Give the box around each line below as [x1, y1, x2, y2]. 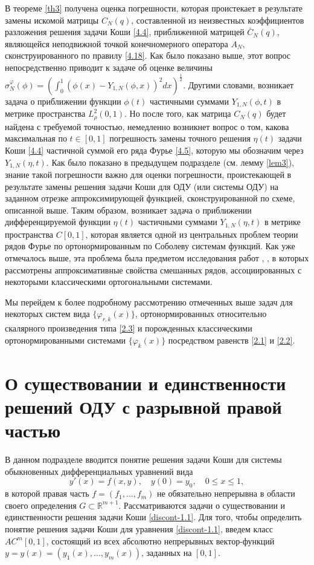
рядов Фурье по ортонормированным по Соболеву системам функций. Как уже [5, 240, 295, 252]
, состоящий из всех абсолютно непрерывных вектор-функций [46, 534, 275, 547]
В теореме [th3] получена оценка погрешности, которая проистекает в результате [5, 2, 303, 14]
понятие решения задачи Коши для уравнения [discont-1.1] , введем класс [5, 522, 273, 535]
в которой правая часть [5, 487, 89, 500]
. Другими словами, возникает [183, 78, 294, 91]
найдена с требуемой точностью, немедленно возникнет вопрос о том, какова [5, 120, 289, 132]
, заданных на [141, 546, 192, 559]
